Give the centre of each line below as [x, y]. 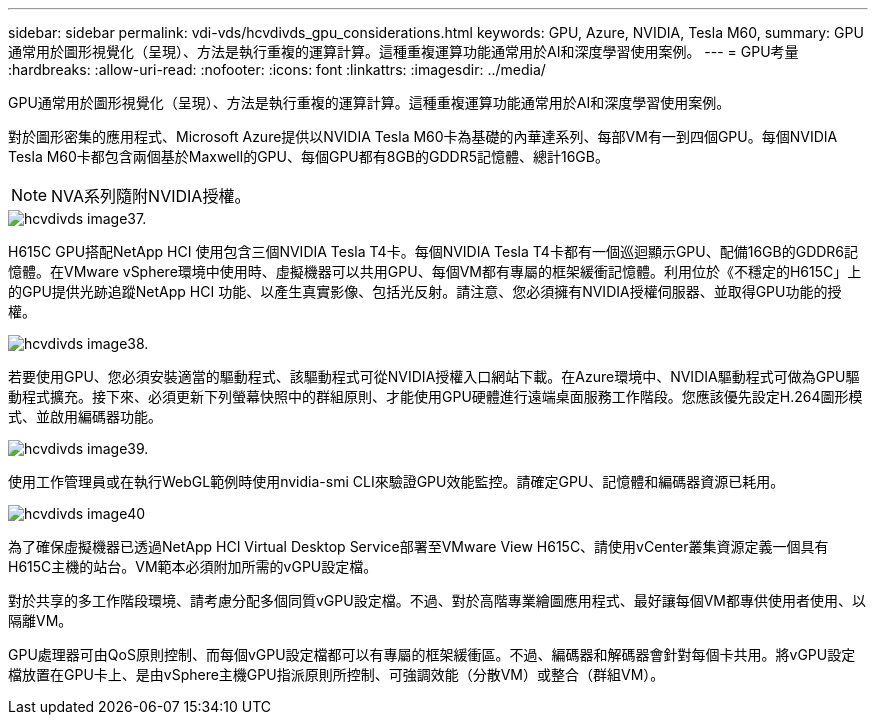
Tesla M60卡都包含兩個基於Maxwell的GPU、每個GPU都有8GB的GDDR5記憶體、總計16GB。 [308, 156]
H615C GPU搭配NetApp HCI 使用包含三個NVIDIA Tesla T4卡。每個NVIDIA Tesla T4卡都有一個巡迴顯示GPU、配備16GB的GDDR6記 [433, 251]
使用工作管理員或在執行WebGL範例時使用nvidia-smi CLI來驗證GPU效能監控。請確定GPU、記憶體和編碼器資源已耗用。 [396, 481]
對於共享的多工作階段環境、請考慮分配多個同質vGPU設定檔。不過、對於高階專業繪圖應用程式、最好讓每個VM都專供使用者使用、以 [437, 600]
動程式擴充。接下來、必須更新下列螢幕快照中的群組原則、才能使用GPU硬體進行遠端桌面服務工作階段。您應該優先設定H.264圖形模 [435, 396]
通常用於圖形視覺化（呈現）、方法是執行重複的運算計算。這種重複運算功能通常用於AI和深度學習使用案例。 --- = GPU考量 [403, 51]
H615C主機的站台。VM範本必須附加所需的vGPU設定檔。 [193, 566]
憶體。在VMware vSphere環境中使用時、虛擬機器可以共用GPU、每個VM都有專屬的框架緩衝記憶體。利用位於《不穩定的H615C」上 [435, 271]
